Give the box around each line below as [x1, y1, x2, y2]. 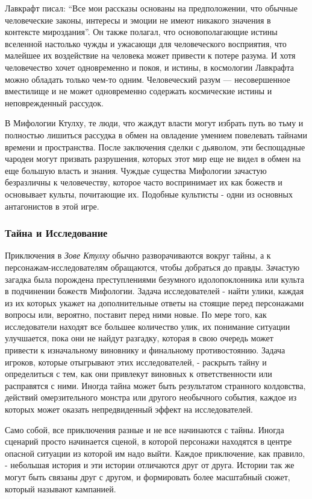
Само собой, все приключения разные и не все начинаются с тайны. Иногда [5, 423, 284, 436]
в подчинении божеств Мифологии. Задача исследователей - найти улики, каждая [5, 285, 304, 297]
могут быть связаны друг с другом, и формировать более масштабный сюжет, [5, 471, 290, 483]
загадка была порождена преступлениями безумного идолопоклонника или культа [5, 272, 304, 285]
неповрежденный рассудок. [5, 96, 104, 109]
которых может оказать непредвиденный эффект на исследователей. [5, 403, 253, 416]
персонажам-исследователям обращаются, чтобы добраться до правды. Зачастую [5, 260, 300, 273]
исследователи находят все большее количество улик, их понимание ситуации [5, 320, 290, 332]
